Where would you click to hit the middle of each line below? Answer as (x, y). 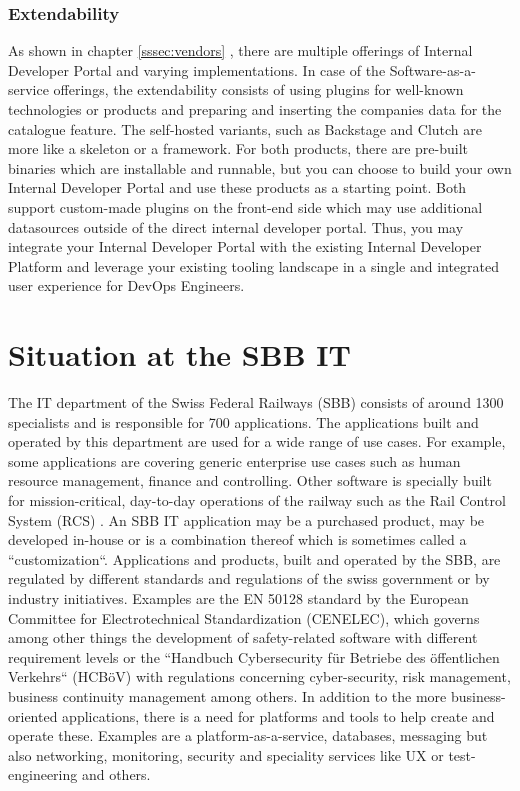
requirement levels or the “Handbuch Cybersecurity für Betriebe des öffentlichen (254, 656)
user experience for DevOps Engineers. (126, 285)
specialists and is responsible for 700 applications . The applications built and (243, 421)
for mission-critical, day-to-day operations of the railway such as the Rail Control (257, 500)
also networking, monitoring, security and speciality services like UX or (226, 754)
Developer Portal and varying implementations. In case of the (197, 69)
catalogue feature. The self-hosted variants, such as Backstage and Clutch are (245, 128)
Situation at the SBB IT (179, 354)
